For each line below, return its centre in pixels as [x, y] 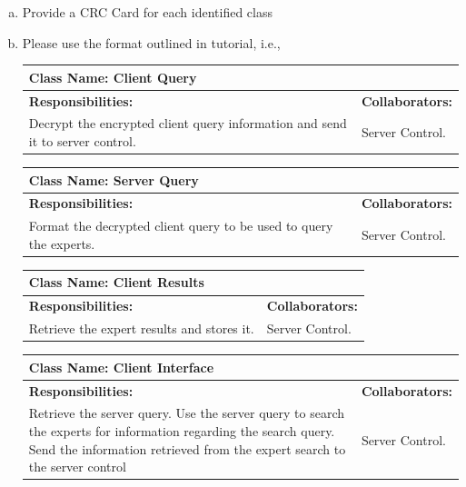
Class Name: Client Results [116, 282]
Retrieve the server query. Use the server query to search [187, 413]
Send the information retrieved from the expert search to [187, 448]
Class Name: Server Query [114, 179]
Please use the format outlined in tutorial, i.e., [151, 42]
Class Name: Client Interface [121, 367]
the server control [77, 467]
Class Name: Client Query [113, 77]
